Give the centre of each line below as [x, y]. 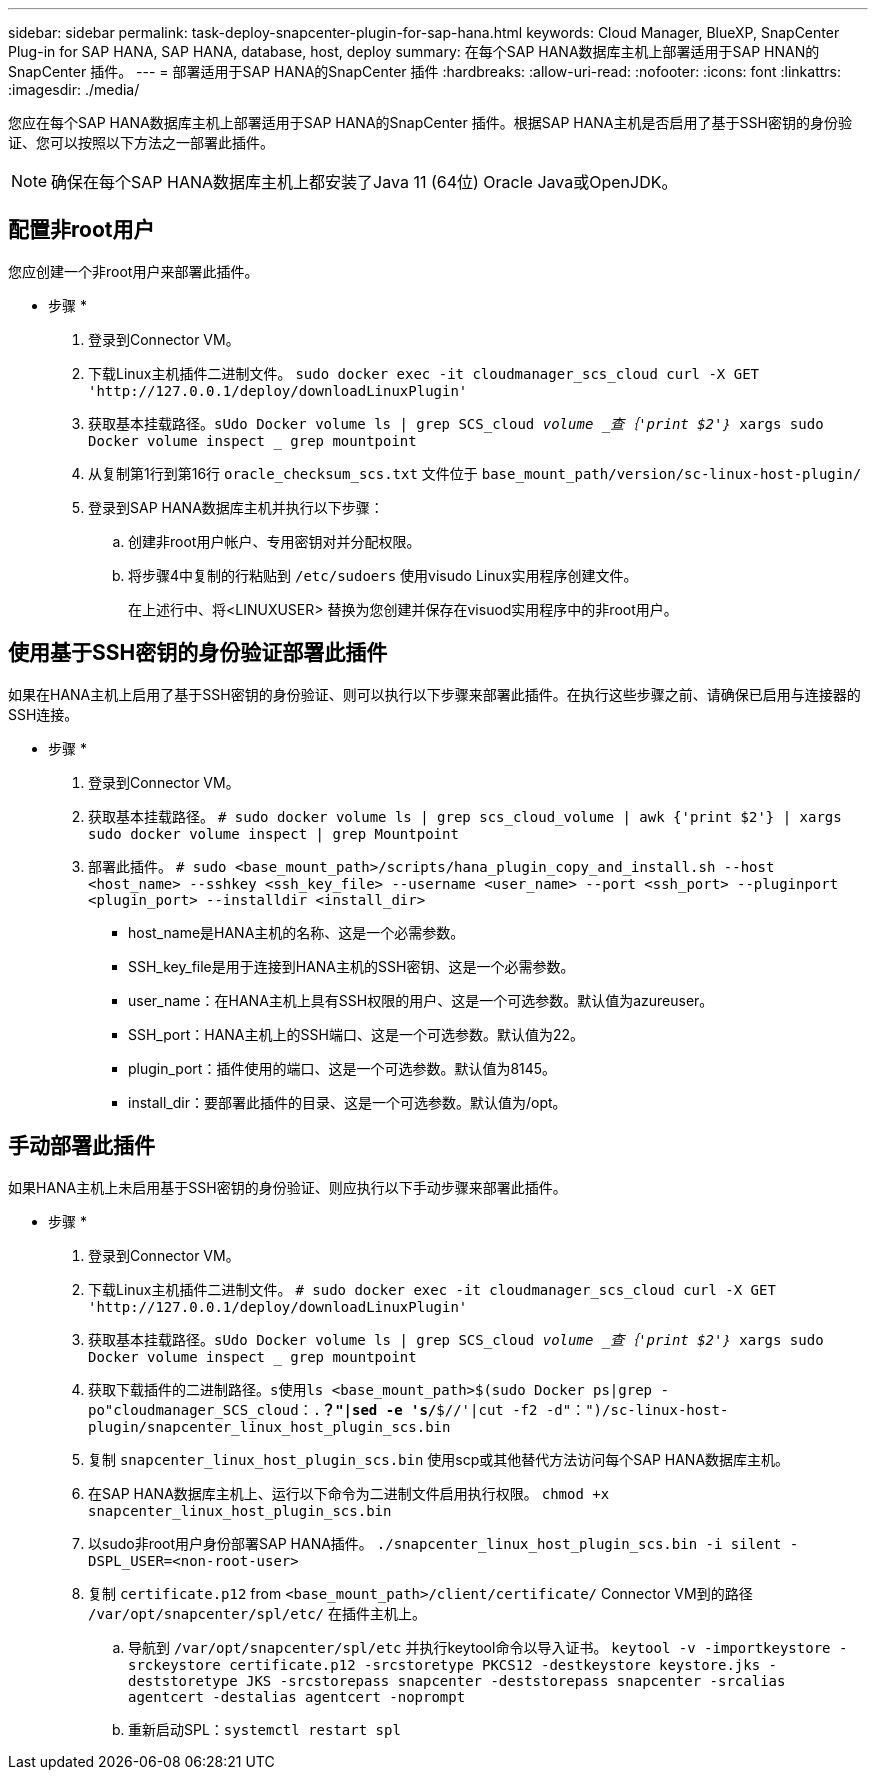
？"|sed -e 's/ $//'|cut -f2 [429, 1409]
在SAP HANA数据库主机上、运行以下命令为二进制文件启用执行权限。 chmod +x [349, 1493]
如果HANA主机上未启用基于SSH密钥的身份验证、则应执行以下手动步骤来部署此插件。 [287, 1187]
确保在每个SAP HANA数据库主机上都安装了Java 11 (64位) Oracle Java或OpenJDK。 [364, 182]
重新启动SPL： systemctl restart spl [264, 1729]
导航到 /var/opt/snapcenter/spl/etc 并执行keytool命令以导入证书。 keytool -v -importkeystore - [488, 1647]
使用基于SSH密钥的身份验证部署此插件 [198, 653]
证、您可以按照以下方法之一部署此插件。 [141, 142]
